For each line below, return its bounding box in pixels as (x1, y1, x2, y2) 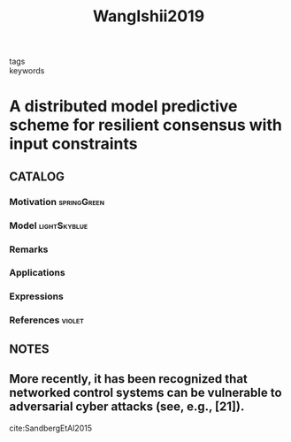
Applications (9, 267, 65, 279)
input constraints (9, 134, 139, 154)
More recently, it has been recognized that (9, 371, 248, 386)
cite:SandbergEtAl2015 (9, 423, 93, 433)
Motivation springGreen (9, 195, 104, 208)
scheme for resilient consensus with (9, 115, 283, 135)
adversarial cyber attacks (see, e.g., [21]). (9, 400, 245, 415)
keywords (9, 65, 45, 76)
